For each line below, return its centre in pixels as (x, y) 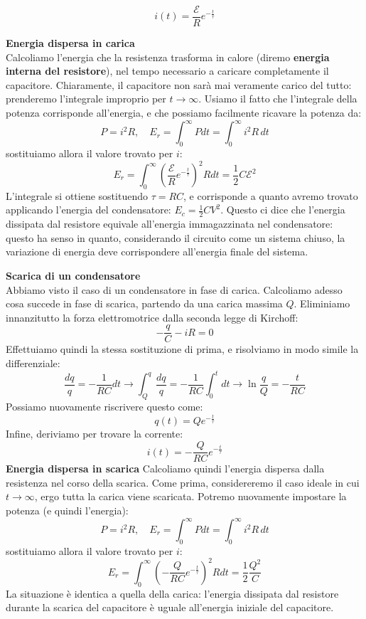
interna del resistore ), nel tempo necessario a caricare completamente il (167, 71)
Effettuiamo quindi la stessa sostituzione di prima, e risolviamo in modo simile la (182, 349)
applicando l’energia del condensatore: (88, 210)
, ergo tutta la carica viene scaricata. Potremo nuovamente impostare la (190, 496)
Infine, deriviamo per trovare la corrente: (95, 434)
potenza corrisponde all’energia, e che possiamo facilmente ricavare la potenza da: (184, 113)
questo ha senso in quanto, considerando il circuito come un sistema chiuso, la (176, 237)
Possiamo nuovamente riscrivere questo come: (104, 406)
